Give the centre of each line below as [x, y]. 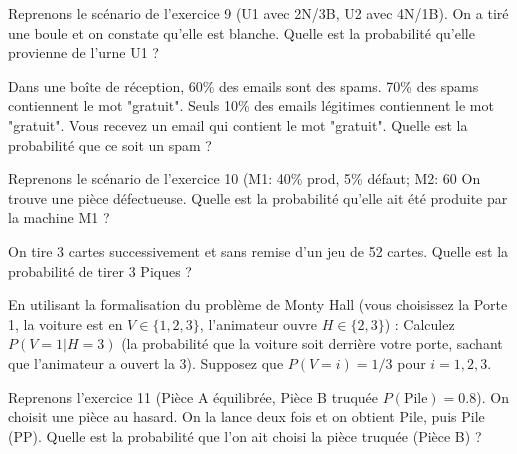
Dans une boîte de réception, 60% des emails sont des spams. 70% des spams [243, 85]
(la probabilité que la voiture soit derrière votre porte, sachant [312, 343]
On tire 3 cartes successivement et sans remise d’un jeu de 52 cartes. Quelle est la [258, 250]
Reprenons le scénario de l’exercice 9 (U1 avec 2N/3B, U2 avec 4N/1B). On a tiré [258, 13]
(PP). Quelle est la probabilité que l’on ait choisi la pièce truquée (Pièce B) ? [245, 435]
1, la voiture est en [65, 323]
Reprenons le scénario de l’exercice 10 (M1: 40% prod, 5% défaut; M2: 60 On [244, 178]
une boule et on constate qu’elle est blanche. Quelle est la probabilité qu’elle [241, 32]
